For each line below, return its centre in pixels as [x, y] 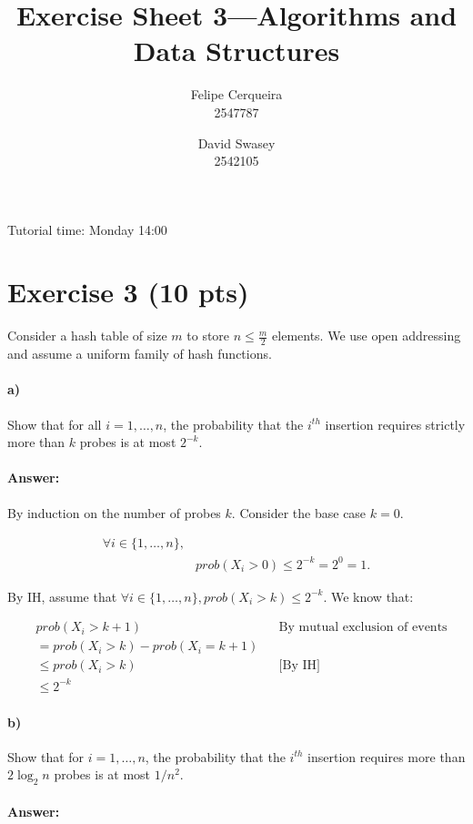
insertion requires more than [387, 756]
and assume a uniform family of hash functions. [140, 354]
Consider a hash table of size [87, 336]
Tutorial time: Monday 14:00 [87, 229]
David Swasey [236, 142]
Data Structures [236, 51]
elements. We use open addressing [367, 336]
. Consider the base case [299, 512]
